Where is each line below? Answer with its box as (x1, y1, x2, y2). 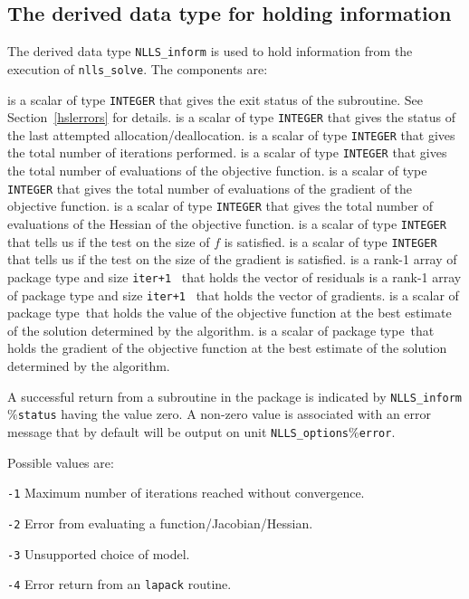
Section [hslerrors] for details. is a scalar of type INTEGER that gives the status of (7, 108, 456, 127)
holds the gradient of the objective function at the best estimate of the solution (7, 338, 447, 357)
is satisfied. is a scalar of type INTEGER (224, 232, 437, 251)
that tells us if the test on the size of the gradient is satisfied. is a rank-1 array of (7, 250, 457, 269)
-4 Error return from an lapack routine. (7, 575, 232, 594)
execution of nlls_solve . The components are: (7, 59, 268, 78)
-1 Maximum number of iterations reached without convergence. (7, 483, 365, 502)
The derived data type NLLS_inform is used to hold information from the (7, 42, 413, 61)
